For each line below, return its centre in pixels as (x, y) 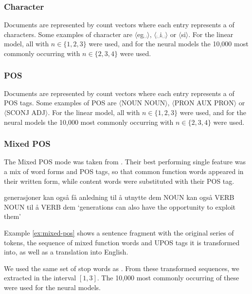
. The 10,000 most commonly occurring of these (168, 278)
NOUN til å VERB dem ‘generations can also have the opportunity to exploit (120, 206)
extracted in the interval (40, 278)
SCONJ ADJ (26, 112)
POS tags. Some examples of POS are (60, 103)
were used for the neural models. (52, 287)
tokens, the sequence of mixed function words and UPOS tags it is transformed (122, 242)
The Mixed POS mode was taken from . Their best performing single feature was (125, 162)
